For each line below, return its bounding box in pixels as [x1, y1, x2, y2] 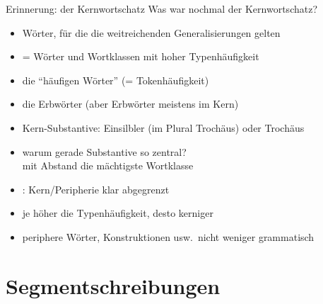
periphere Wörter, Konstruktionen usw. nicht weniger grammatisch [22, 229, 315, 244]
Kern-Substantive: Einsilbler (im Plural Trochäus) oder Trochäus [22, 120, 305, 135]
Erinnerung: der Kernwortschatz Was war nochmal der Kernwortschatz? [6, 1, 318, 16]
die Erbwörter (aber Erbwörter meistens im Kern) [22, 96, 239, 111]
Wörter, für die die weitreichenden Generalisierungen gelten [22, 25, 281, 40]
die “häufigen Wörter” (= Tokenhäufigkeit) [22, 72, 209, 87]
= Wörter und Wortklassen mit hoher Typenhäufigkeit [22, 49, 259, 64]
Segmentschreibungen [6, 271, 221, 300]
